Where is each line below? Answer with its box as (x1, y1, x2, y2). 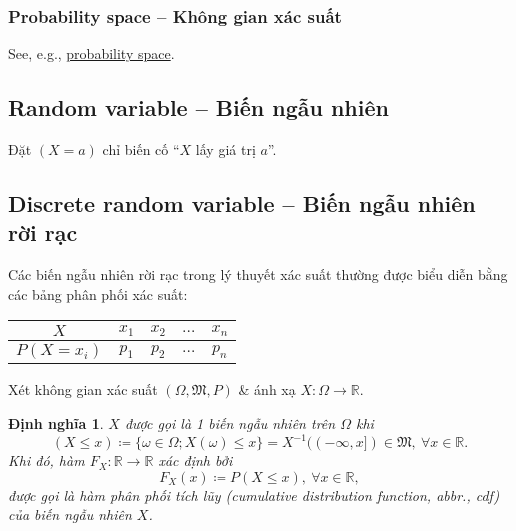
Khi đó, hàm (8, 450, 85, 471)
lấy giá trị (195, 139, 256, 160)
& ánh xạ (238, 379, 296, 400)
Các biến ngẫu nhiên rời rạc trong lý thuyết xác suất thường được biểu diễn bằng (8, 264, 508, 285)
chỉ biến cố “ (102, 139, 180, 160)
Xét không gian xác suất (8, 379, 158, 400)
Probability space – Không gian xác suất (8, 3, 342, 28)
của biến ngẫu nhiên (8, 504, 132, 525)
